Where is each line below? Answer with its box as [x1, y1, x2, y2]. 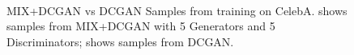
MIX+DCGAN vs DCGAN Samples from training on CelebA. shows [6, 2, 348, 18]
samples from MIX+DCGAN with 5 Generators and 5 [6, 18, 275, 34]
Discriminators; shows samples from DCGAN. [6, 33, 234, 49]
